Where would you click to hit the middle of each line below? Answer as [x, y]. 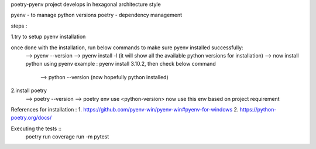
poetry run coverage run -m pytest [67, 137]
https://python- [258, 109]
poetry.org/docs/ [31, 118]
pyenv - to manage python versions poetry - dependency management [97, 15]
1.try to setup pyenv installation [48, 37]
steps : [19, 26]
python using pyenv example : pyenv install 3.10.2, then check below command [121, 64]
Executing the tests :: [36, 128]
